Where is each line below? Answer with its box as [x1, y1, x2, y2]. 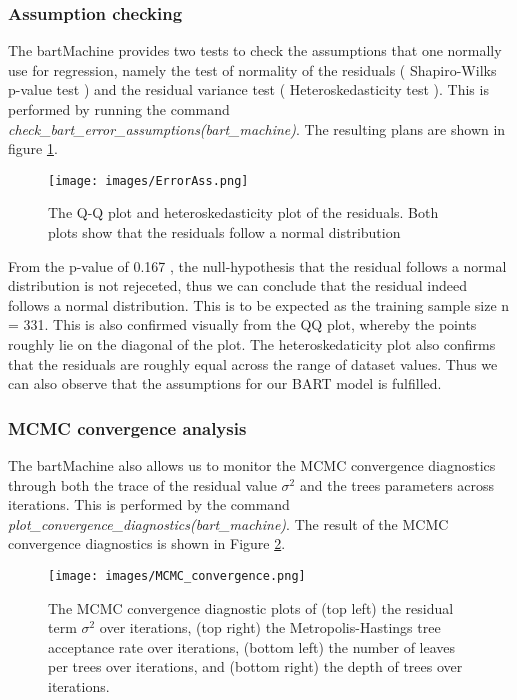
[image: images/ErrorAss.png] [48, 173, 249, 188]
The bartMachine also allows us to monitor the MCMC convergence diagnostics [8, 455, 496, 475]
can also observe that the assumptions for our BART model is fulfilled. [8, 373, 442, 394]
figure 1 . [8, 138, 58, 159]
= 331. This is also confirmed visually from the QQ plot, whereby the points [8, 314, 477, 335]
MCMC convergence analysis [8, 415, 247, 440]
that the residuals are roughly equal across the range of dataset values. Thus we [8, 353, 498, 374]
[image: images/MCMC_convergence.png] [48, 568, 306, 583]
